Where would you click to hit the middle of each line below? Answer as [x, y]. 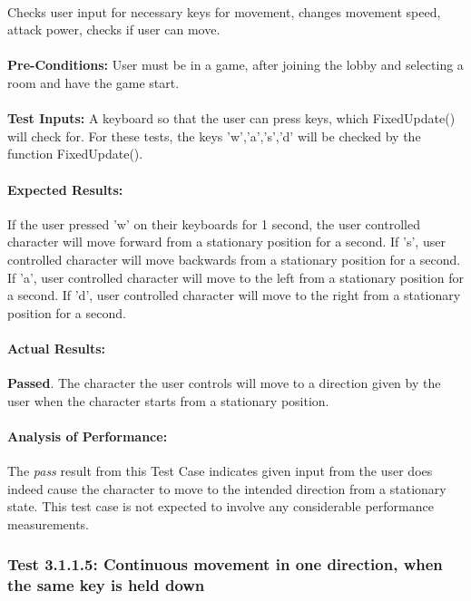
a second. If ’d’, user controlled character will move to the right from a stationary [234, 295]
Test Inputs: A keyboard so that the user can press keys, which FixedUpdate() [231, 118]
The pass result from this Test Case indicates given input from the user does [220, 471]
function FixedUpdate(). [75, 154]
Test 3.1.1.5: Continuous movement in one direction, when [225, 564]
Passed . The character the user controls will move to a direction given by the [224, 383]
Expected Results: [65, 189]
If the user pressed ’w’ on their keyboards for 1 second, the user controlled [214, 223]
